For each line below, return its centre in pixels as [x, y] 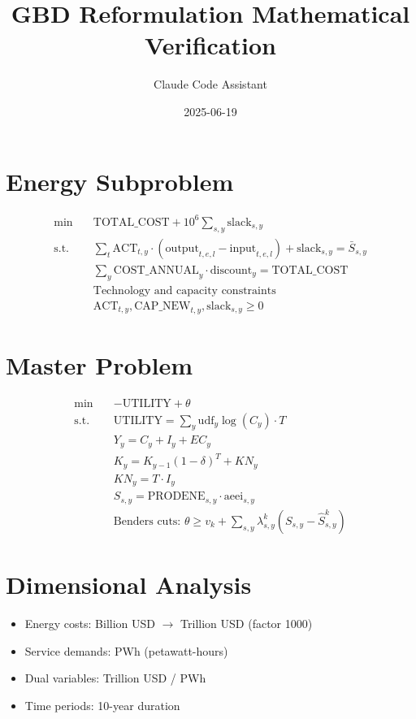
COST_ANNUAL [156, 270]
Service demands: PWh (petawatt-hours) [126, 650]
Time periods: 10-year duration [102, 705]
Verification [210, 45]
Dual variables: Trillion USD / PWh [115, 678]
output [182, 248]
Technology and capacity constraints [184, 290]
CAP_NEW [162, 306]
